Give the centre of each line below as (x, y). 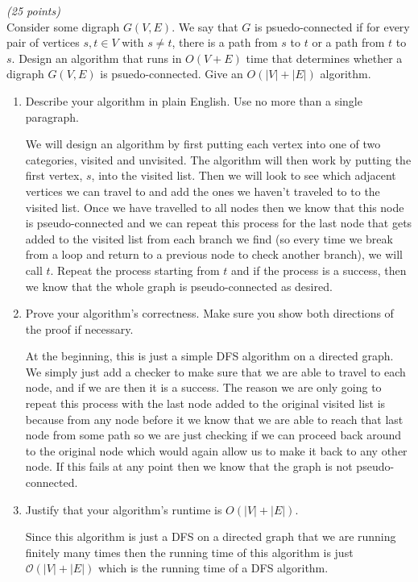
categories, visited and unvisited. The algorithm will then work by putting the (218, 159)
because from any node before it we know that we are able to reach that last (214, 419)
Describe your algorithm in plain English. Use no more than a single (194, 100)
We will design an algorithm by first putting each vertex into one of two (203, 144)
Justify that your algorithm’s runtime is (124, 509)
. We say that (205, 26)
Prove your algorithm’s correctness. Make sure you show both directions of (209, 313)
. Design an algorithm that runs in (97, 58)
